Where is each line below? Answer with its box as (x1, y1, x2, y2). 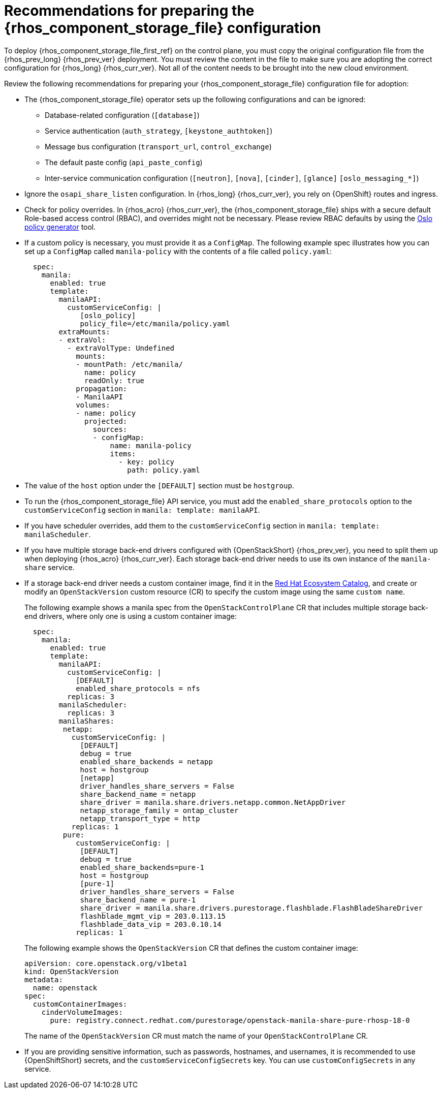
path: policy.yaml (127, 465, 200, 474)
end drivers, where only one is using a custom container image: (24, 611, 237, 620)
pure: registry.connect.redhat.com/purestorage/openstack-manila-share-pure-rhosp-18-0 (50, 1016, 410, 1024)
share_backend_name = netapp (80, 790, 196, 798)
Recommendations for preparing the (4, 2, 255, 19)
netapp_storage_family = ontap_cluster (80, 806, 239, 815)
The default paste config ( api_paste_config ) (45, 158, 203, 167)
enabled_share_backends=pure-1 (80, 863, 205, 871)
